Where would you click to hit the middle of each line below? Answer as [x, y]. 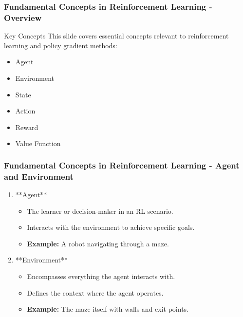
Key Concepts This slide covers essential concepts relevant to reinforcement [116, 36]
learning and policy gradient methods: [61, 45]
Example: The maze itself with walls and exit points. [108, 309]
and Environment [39, 176]
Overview [23, 17]
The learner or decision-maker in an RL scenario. [100, 211]
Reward [27, 127]
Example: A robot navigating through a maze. [98, 243]
